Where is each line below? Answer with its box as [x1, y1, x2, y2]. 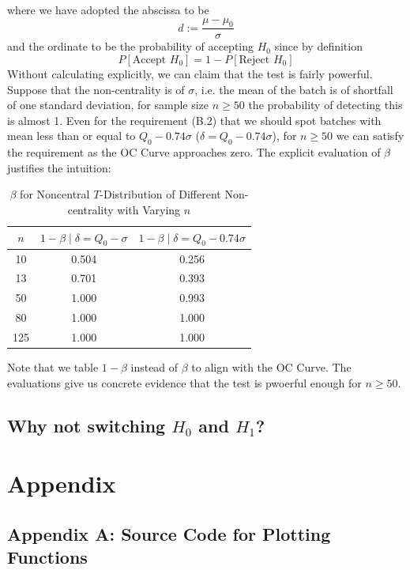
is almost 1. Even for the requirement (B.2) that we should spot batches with [7, 111, 382, 128]
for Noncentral [20, 186, 90, 202]
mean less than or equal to [7, 127, 136, 144]
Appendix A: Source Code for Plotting [7, 521, 331, 545]
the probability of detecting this [248, 96, 403, 113]
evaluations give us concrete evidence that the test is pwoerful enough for [7, 374, 362, 391]
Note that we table [7, 359, 99, 376]
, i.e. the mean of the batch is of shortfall [194, 81, 393, 97]
